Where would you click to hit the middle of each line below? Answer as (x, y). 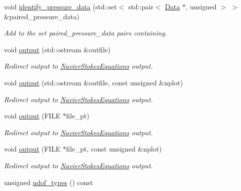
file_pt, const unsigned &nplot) (114, 149)
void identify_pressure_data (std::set (60, 6)
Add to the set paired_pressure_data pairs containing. (86, 33)
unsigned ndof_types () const (49, 182)
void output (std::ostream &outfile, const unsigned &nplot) (94, 82)
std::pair (141, 6)
